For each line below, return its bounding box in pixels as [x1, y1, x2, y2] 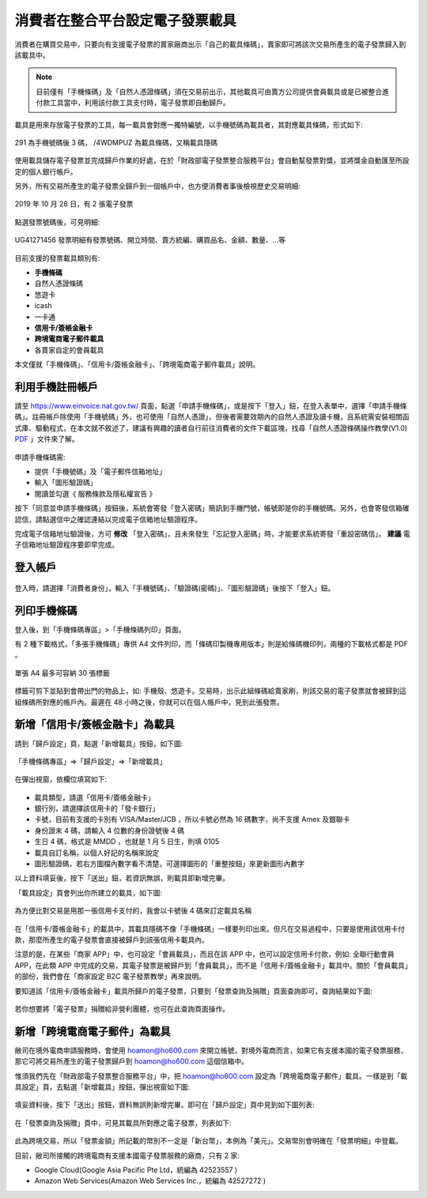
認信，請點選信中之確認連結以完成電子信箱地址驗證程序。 [14, 514, 202, 524]
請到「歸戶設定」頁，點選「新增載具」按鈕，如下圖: [14, 739, 183, 748]
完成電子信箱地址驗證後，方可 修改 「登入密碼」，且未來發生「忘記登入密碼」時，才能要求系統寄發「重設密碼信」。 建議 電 [14, 529, 410, 538]
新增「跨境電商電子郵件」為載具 [14, 1024, 171, 1038]
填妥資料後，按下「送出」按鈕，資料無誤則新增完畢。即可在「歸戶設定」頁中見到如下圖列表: [14, 1100, 316, 1109]
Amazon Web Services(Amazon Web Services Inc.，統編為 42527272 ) [34, 1176, 266, 1185]
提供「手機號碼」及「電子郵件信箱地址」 [34, 467, 166, 476]
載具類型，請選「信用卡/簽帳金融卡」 [34, 793, 156, 802]
